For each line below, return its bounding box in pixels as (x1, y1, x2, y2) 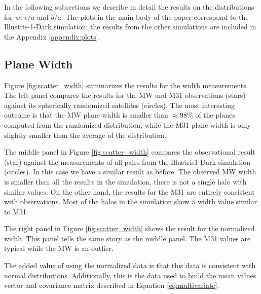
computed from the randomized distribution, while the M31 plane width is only (4, 119, 251, 130)
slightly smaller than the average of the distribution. (4, 129, 167, 140)
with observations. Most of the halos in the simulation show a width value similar (4, 196, 257, 207)
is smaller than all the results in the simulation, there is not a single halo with (4, 176, 247, 187)
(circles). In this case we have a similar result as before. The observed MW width (4, 166, 256, 177)
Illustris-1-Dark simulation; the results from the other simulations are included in (4, 21, 256, 32)
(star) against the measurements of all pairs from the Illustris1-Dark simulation (4, 156, 250, 167)
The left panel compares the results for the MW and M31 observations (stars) (4, 90, 246, 100)
